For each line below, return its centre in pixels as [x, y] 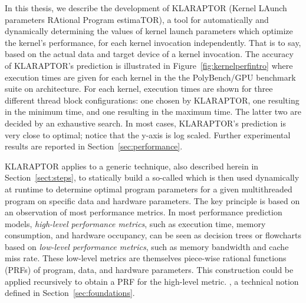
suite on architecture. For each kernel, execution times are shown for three [139, 89]
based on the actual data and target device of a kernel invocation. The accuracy [149, 54]
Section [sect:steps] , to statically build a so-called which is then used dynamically [152, 177]
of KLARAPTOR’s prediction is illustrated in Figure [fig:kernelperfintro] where [149, 65]
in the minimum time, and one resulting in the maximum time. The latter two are [153, 111]
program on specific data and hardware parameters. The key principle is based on [152, 200]
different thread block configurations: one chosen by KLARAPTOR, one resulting [152, 100]
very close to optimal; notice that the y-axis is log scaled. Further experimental [148, 134]
